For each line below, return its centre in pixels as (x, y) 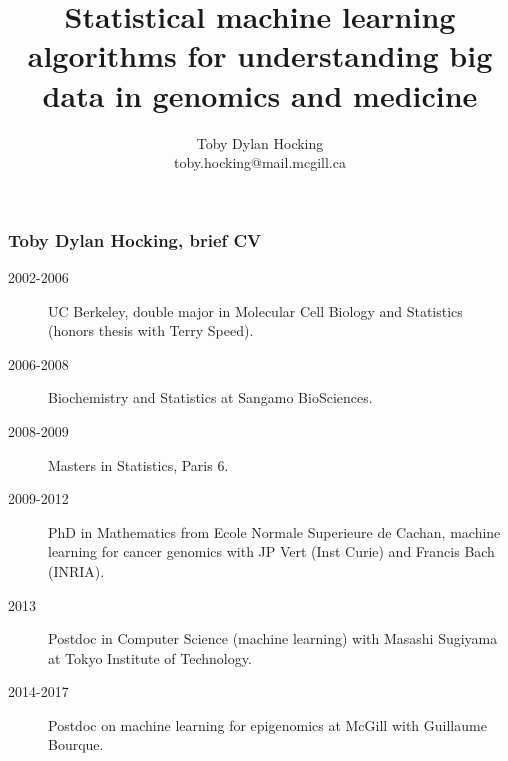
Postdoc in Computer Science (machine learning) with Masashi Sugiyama (273, 638)
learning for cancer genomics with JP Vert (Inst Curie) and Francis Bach (271, 551)
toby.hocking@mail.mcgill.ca (260, 162)
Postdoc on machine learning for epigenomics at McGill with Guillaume (267, 724)
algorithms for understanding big (260, 55)
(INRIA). (76, 570)
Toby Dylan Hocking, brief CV (135, 239)
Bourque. (76, 744)
